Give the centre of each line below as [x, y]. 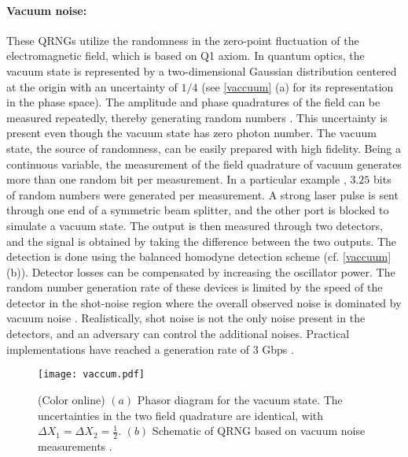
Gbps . [278, 349]
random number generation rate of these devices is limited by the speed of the [195, 287]
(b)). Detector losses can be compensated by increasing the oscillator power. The [201, 271]
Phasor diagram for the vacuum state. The [240, 399]
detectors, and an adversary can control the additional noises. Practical [178, 334]
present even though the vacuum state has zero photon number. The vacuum [191, 133]
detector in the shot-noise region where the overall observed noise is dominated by [204, 302]
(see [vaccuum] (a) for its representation [298, 86]
